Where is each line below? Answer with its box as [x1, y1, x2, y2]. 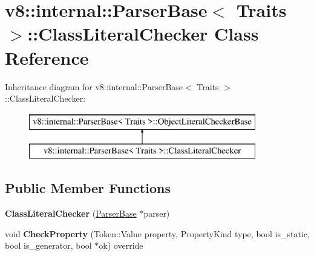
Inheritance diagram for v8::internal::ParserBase [5, 80, 183, 93]
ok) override [99, 239, 143, 252]
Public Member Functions [5, 179, 171, 197]
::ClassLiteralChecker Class [27, 21, 259, 46]
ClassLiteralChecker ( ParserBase [5, 207, 137, 220]
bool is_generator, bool [5, 239, 92, 252]
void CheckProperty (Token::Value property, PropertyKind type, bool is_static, [5, 227, 310, 240]
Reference [5, 45, 89, 70]
